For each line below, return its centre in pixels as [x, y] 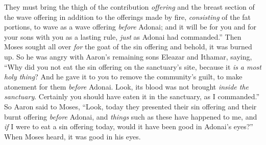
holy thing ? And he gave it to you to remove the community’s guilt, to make [123, 77]
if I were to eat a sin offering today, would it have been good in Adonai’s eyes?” [129, 126]
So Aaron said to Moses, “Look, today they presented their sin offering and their [130, 106]
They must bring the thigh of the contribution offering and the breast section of [129, 7]
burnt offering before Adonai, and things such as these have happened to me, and [131, 116]
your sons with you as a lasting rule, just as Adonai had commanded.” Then [123, 36]
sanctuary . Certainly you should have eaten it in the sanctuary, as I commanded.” [132, 96]
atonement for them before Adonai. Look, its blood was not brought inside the [126, 86]
